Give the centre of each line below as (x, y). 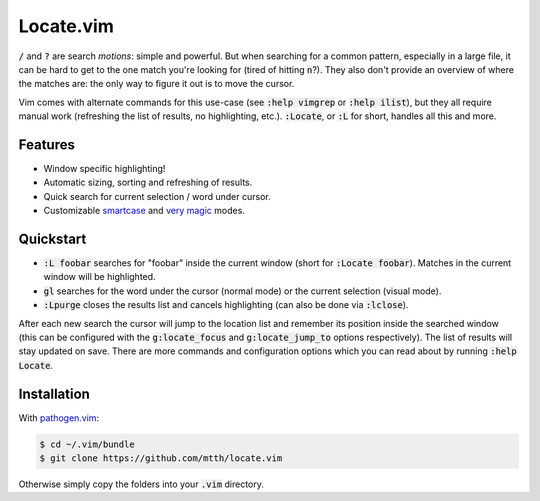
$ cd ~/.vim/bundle (87, 444)
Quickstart (52, 239)
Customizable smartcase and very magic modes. (144, 211)
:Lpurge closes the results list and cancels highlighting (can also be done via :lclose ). (226, 305)
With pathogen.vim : (59, 417)
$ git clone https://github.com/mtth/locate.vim (161, 458)
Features (46, 144)
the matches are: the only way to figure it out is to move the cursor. (156, 84)
